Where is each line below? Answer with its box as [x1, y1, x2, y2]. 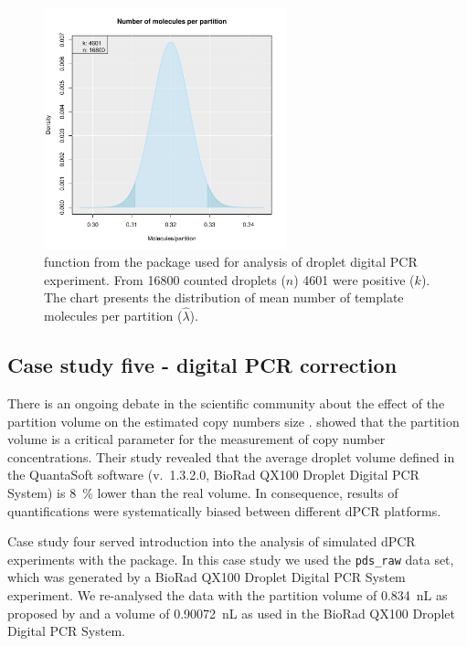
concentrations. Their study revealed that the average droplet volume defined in [7, 447, 455, 466]
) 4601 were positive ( [293, 270, 415, 289]
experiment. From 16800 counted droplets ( [44, 270, 286, 289]
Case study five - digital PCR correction [7, 351, 398, 379]
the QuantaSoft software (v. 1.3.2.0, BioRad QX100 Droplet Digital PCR [7, 465, 419, 484]
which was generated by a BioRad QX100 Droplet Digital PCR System [7, 567, 406, 587]
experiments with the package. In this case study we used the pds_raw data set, [7, 549, 454, 568]
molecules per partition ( [44, 306, 183, 325]
